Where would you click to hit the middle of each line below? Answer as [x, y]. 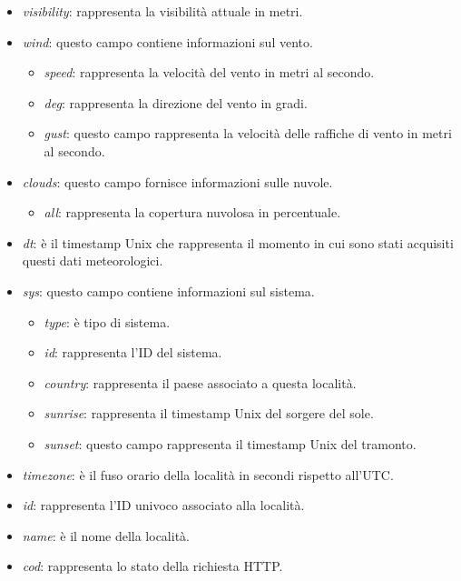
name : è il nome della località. [106, 535]
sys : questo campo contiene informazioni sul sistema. [168, 290]
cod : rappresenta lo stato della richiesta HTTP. [152, 566]
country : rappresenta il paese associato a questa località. [200, 382]
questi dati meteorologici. [93, 260]
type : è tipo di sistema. [107, 321]
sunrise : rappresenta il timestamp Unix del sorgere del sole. [209, 413]
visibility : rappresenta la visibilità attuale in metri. [162, 11]
